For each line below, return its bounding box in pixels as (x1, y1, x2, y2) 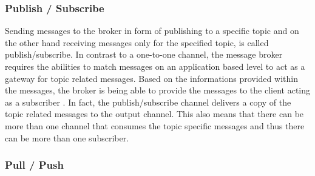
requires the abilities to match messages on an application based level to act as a (5, 60, 305, 72)
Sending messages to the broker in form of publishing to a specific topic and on (5, 24, 299, 37)
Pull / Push (5, 157, 64, 172)
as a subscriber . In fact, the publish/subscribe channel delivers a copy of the (5, 95, 291, 108)
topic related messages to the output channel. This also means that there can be (5, 107, 304, 120)
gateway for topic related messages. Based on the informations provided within (5, 72, 298, 84)
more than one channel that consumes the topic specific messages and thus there (5, 119, 305, 132)
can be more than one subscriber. (5, 131, 129, 144)
